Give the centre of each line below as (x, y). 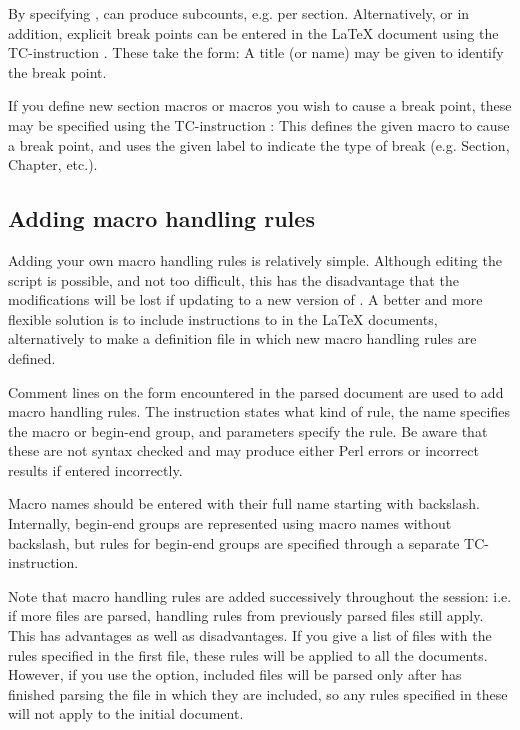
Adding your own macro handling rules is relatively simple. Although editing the (255, 259)
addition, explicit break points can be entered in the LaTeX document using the (253, 32)
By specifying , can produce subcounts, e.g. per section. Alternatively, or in (239, 13)
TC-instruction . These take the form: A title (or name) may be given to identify (256, 52)
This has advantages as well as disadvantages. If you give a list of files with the (250, 635)
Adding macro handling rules (161, 218)
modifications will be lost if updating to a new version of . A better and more (245, 299)
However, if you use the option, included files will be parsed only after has (235, 674)
